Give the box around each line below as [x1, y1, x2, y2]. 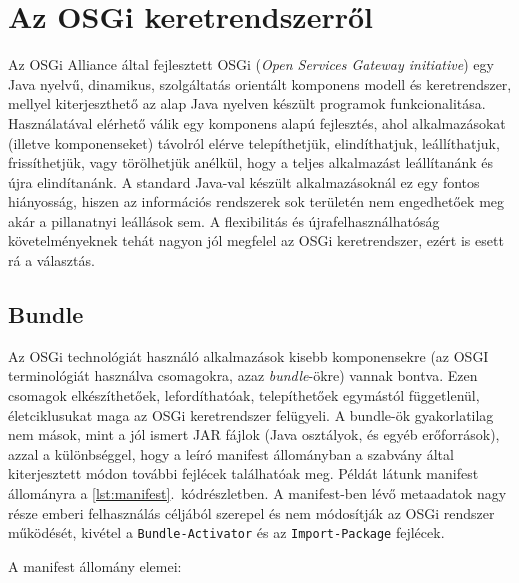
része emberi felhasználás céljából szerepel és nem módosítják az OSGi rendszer [8, 502, 495, 523]
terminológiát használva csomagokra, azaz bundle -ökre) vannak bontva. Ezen [8, 365, 478, 386]
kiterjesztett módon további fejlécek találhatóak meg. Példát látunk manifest [8, 463, 479, 484]
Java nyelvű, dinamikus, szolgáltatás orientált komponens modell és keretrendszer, [8, 73, 512, 94]
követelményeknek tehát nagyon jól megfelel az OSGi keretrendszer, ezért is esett [8, 230, 504, 251]
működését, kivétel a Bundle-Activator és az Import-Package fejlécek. [8, 522, 445, 543]
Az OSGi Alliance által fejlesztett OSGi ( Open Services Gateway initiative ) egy [8, 54, 494, 75]
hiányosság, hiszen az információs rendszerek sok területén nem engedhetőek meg [8, 191, 505, 212]
